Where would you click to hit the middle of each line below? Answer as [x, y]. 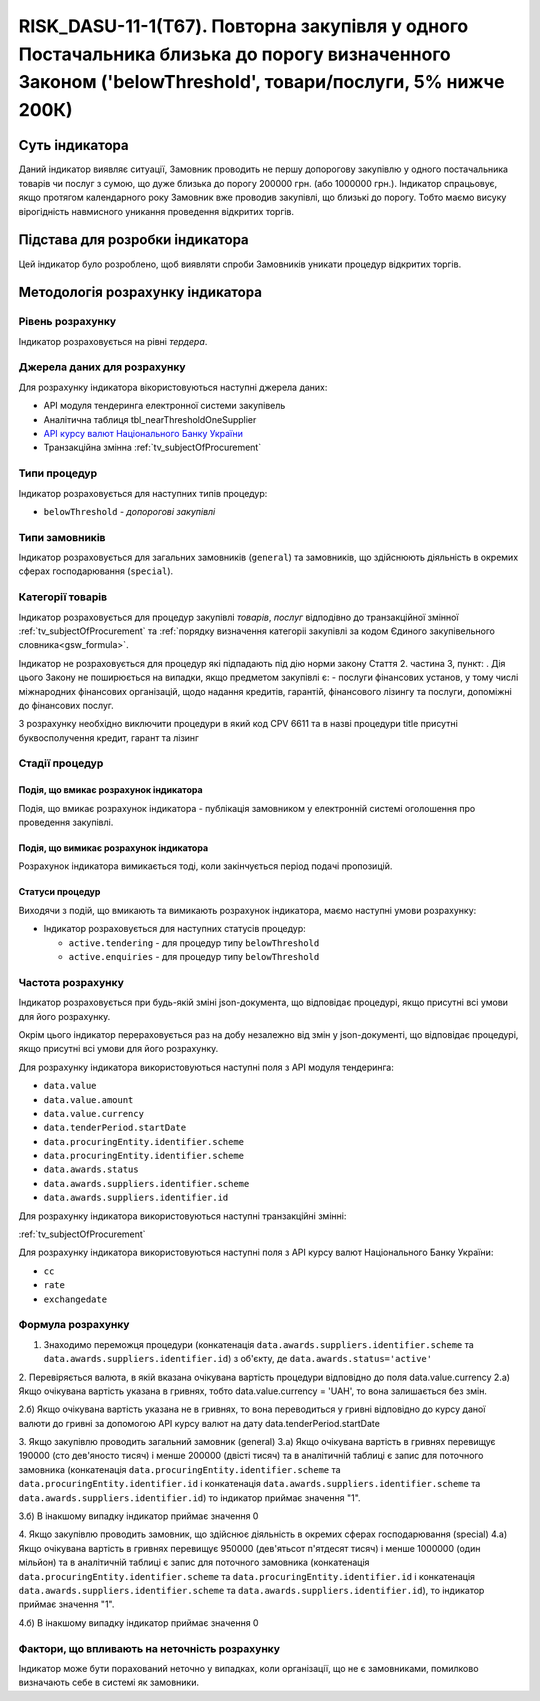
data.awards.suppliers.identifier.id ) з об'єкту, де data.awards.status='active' [238, 1359]
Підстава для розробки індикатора [133, 240]
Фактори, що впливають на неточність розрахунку [149, 1648]
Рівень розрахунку [67, 322]
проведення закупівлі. [66, 822]
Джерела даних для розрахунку [102, 367]
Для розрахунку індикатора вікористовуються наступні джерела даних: [173, 387]
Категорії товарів [63, 597]
